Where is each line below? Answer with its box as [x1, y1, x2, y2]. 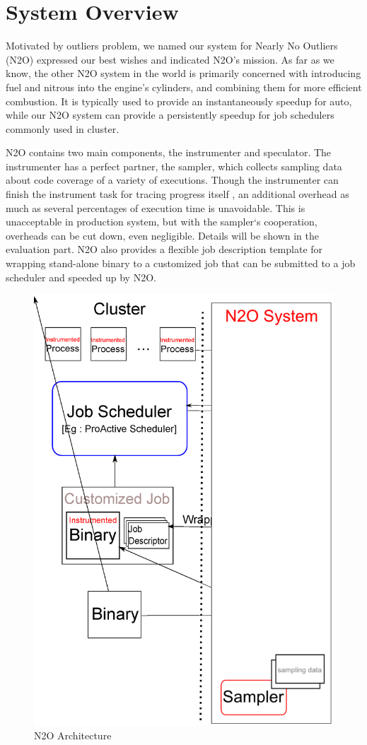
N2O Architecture [34, 728, 112, 743]
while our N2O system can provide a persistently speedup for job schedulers [6, 107, 334, 122]
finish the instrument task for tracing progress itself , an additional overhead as [6, 187, 349, 201]
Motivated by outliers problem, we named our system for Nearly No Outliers [6, 38, 338, 53]
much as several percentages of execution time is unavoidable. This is [6, 200, 305, 215]
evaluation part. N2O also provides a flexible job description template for [6, 242, 323, 257]
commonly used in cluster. [6, 121, 120, 136]
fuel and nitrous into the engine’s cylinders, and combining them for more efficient [6, 79, 362, 94]
